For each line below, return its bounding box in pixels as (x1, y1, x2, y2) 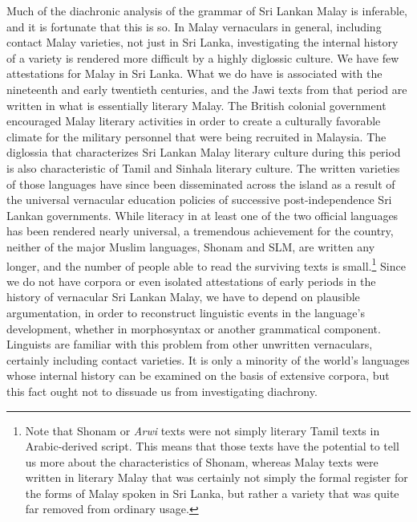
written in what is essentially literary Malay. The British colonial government (6, 96, 387, 113)
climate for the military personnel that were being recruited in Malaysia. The (6, 128, 387, 145)
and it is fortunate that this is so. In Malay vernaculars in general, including (6, 18, 382, 35)
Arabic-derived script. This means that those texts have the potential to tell (25, 438, 399, 455)
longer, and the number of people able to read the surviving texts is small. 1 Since (6, 255, 406, 274)
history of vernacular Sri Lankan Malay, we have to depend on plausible (6, 288, 360, 305)
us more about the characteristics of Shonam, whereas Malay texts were (25, 453, 379, 470)
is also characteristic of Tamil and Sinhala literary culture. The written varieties (6, 159, 400, 176)
